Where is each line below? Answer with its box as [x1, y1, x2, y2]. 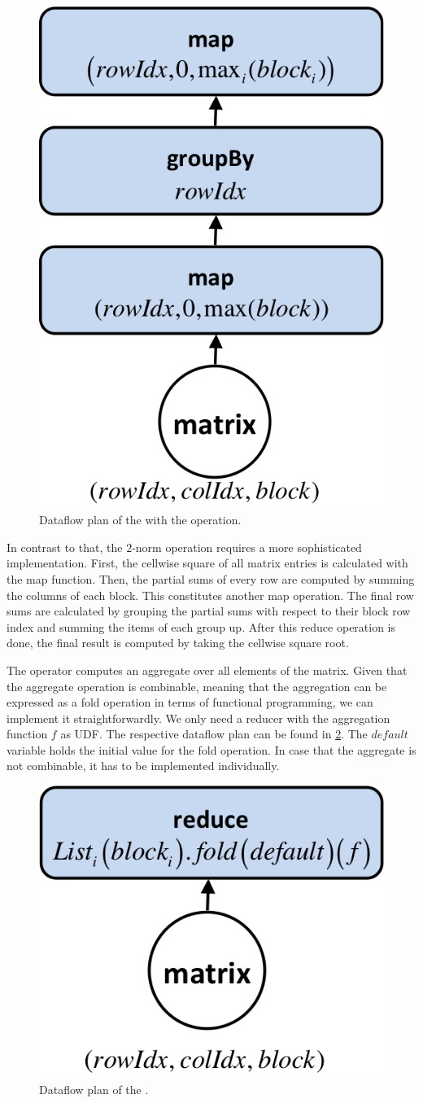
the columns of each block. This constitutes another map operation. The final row [7, 586, 414, 603]
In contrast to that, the [7, 538, 123, 555]
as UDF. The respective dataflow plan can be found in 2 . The [60, 725, 368, 742]
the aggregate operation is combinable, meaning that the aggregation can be [7, 677, 387, 694]
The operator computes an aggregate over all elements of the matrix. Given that [7, 661, 408, 678]
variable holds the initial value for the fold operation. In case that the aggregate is [7, 741, 416, 758]
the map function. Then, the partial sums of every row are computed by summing [7, 570, 415, 587]
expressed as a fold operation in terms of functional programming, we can [7, 694, 373, 711]
